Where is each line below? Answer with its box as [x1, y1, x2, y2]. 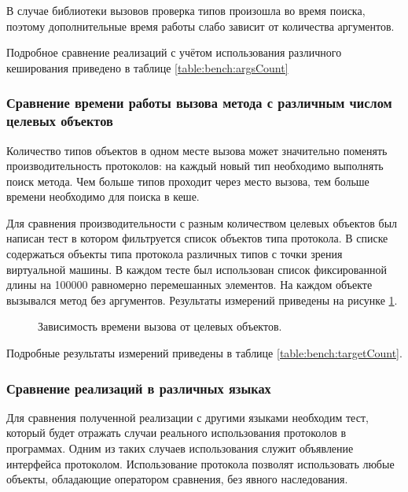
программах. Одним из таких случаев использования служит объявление [6, 440, 354, 457]
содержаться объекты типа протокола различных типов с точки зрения [6, 246, 343, 262]
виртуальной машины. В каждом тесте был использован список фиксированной [6, 261, 387, 277]
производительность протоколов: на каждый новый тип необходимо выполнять [6, 157, 384, 174]
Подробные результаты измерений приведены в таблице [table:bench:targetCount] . [6, 345, 402, 361]
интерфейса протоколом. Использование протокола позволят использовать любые [6, 455, 395, 472]
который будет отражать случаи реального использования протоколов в [6, 424, 347, 441]
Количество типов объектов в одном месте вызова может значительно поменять [6, 142, 388, 158]
